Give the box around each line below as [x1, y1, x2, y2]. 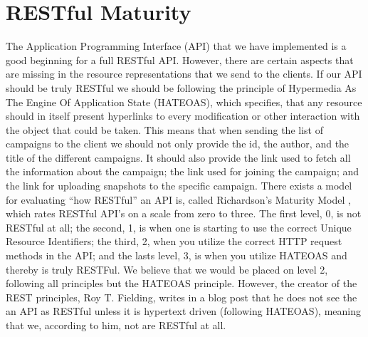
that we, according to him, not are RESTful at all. [6, 318, 226, 332]
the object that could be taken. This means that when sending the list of [6, 122, 323, 137]
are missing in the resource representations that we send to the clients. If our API [6, 66, 362, 81]
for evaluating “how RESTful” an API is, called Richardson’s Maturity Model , [6, 192, 351, 207]
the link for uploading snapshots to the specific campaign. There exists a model [6, 178, 352, 193]
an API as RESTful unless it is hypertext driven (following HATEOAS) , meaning [6, 304, 362, 318]
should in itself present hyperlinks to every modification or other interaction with [6, 108, 360, 123]
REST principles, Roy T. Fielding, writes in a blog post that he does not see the [6, 289, 357, 304]
